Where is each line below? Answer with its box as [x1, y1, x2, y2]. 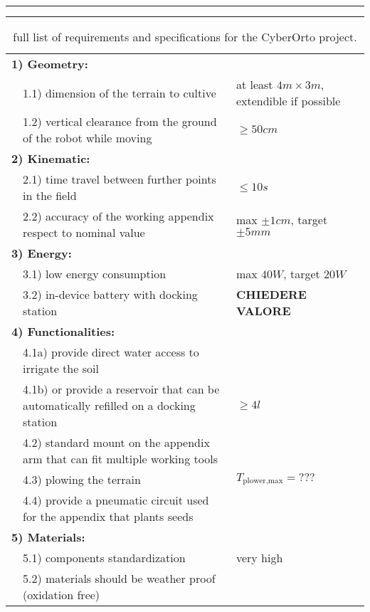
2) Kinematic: [11, 150, 90, 167]
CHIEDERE [236, 286, 307, 302]
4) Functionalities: [11, 323, 115, 339]
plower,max [243, 477, 283, 485]
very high [236, 549, 283, 566]
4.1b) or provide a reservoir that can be [23, 381, 220, 397]
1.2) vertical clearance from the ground [23, 113, 217, 130]
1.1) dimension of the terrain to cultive [23, 84, 216, 101]
